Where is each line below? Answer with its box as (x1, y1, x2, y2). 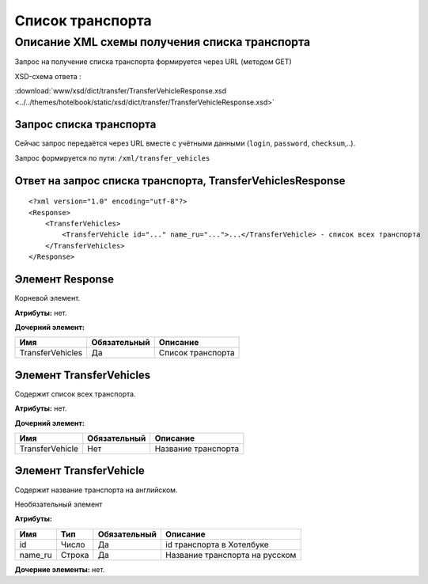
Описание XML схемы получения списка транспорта (14, 35, 311, 49)
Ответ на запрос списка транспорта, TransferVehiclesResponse (14, 174, 346, 188)
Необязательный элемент (14, 499, 103, 509)
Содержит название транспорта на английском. (14, 485, 178, 495)
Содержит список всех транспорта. (14, 389, 136, 399)
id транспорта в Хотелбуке (165, 539, 269, 550)
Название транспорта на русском (165, 549, 297, 560)
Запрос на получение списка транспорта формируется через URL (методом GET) (14, 57, 292, 66)
